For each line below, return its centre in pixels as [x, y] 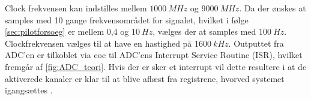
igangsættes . [29, 90]
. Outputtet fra [256, 43]
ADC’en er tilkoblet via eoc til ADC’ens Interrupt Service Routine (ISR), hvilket [154, 55]
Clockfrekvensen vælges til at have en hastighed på [98, 43]
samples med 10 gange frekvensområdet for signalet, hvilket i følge [127, 19]
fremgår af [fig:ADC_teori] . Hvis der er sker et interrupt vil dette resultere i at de [156, 66]
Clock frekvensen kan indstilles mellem [76, 8]
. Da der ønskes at [273, 8]
